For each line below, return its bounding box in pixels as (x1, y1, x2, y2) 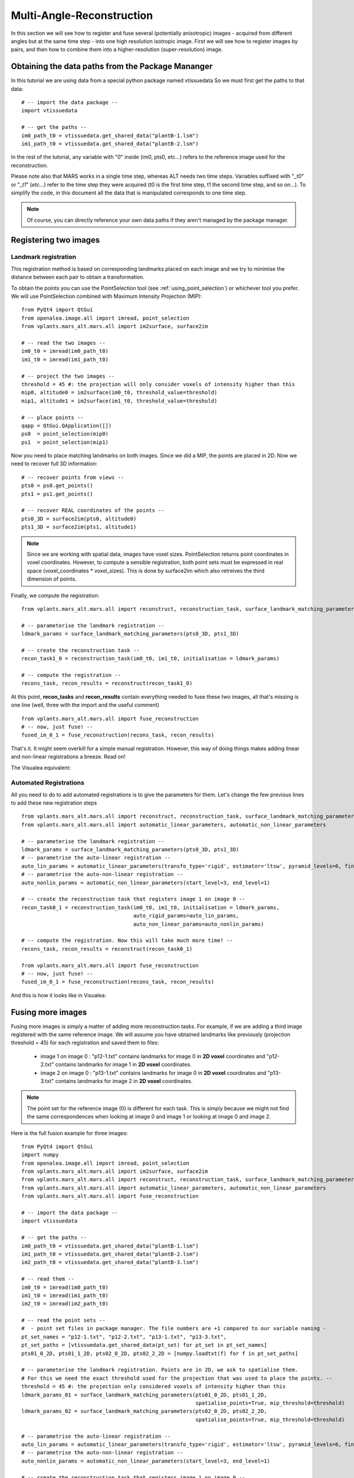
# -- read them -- (21, 1276, 75, 1282)
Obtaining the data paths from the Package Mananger (11, 61, 213, 72)
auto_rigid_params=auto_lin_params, (133, 912, 240, 919)
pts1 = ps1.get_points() (21, 491, 93, 497)
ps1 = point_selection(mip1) (21, 439, 109, 446)
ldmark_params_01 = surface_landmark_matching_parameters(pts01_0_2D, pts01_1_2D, (21, 1391, 267, 1398)
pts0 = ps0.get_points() (21, 482, 93, 489)
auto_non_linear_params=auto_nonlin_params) (133, 920, 264, 928)
